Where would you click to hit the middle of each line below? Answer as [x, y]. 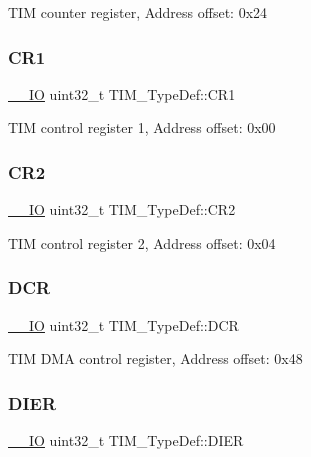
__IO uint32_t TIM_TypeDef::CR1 [122, 93]
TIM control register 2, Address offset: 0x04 [142, 242]
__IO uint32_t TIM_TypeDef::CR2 [122, 209]
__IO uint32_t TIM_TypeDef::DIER [126, 440]
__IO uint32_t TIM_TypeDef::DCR [123, 324]
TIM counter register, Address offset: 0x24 [138, 12]
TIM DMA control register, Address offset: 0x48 [155, 358]
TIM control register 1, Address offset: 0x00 [142, 127]
